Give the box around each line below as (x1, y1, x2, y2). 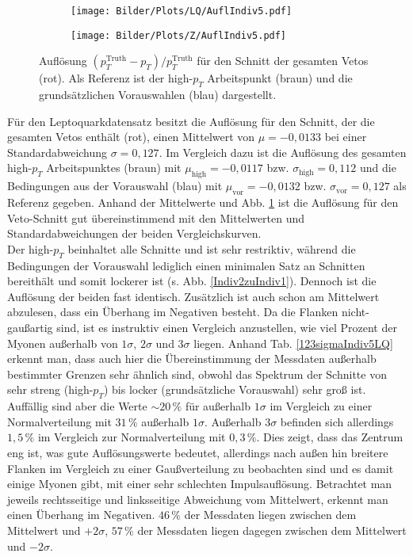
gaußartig (7, 319, 53, 336)
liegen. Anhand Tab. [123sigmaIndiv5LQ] (193, 334, 393, 351)
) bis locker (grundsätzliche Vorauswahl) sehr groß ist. (103, 381, 366, 398)
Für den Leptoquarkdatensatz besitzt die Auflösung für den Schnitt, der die (7, 113, 375, 129)
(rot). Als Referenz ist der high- (39, 70, 193, 86)
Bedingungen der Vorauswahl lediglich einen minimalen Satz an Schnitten (7, 257, 365, 273)
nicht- (341, 303, 369, 320)
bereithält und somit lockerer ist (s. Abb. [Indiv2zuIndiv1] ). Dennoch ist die (7, 273, 377, 289)
